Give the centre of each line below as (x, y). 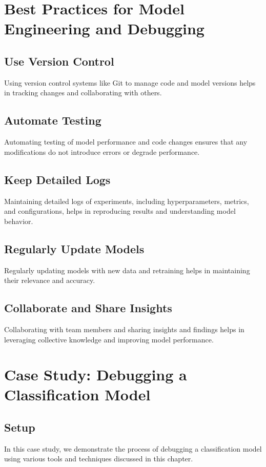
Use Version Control (59, 61)
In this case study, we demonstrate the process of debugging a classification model (133, 448)
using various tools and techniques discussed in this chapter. (99, 459)
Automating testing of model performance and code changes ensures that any (126, 142)
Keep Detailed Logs (57, 179)
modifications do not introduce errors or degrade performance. (102, 151)
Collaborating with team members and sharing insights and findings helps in (124, 329)
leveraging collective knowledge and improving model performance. (109, 339)
